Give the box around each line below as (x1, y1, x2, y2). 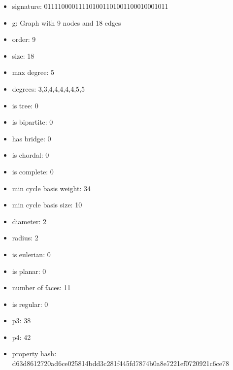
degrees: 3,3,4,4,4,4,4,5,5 (12, 83, 85, 94)
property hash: (12, 348, 57, 359)
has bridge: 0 (12, 133, 51, 143)
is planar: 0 (12, 266, 46, 276)
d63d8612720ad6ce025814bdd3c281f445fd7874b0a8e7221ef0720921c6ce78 (12, 358, 230, 369)
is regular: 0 (12, 299, 48, 309)
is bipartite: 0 (12, 117, 53, 127)
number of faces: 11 (12, 282, 71, 293)
